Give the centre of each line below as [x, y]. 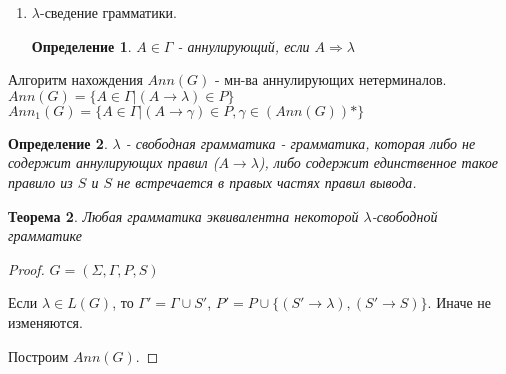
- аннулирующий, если [243, 45]
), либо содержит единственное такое [378, 162]
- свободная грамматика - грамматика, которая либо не [300, 142]
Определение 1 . [81, 45]
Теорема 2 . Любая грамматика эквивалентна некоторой [183, 215]
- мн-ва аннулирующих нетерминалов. [331, 79]
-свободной [404, 215]
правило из [40, 181]
